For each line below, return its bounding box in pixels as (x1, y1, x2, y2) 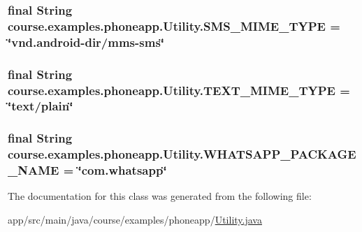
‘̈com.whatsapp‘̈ (78, 161, 167, 179)
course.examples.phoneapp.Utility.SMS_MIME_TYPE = (8, 17, 340, 34)
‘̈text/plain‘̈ (8, 97, 73, 115)
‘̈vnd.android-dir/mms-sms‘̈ (8, 33, 165, 50)
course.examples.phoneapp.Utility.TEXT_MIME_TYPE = (8, 81, 350, 99)
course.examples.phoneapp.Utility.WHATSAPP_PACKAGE (8, 145, 356, 163)
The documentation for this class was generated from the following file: (8, 189, 312, 203)
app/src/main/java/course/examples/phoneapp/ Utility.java (8, 212, 262, 227)
